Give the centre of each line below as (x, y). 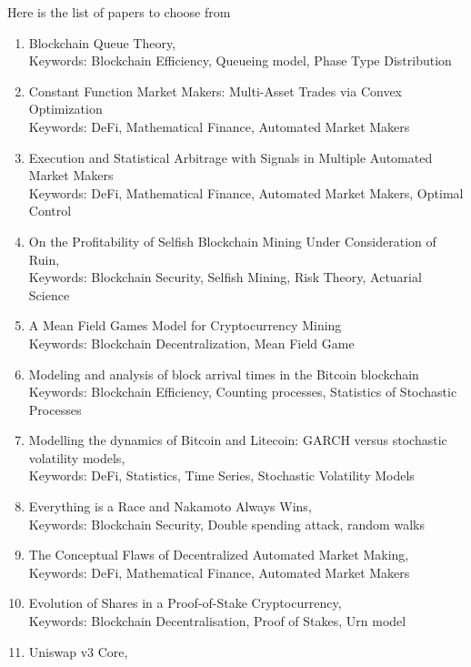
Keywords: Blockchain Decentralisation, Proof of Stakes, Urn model (217, 621)
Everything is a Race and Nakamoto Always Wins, (170, 506)
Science (49, 294)
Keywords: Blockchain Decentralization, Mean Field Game (191, 343)
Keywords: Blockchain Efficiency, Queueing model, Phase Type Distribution (240, 61)
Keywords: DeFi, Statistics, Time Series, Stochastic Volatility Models (221, 475)
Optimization (65, 109)
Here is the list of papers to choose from (119, 12)
